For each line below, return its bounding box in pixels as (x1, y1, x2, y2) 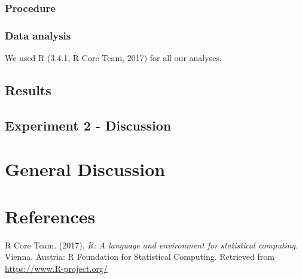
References (5, 204, 96, 228)
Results (5, 81, 51, 99)
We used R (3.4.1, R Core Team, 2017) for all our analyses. (5, 51, 222, 64)
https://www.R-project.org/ (5, 262, 108, 274)
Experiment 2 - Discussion (5, 116, 172, 134)
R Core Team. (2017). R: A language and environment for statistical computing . (5, 238, 298, 251)
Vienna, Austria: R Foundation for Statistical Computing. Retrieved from (5, 250, 274, 263)
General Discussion (5, 157, 166, 181)
